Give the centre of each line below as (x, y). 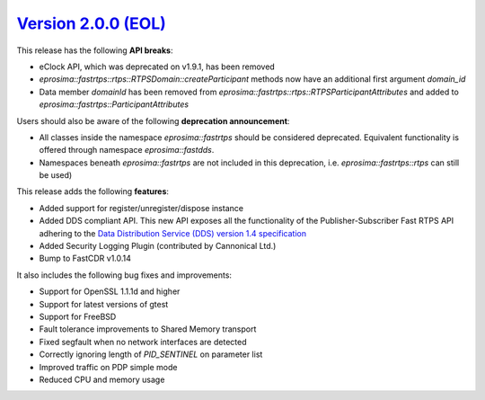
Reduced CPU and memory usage (102, 379)
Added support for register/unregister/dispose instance (141, 208)
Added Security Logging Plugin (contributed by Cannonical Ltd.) (158, 246)
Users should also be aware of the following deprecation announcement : (153, 120)
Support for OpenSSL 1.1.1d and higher (110, 291)
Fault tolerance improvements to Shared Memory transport (148, 329)
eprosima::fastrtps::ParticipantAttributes (114, 104)
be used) (56, 175)
